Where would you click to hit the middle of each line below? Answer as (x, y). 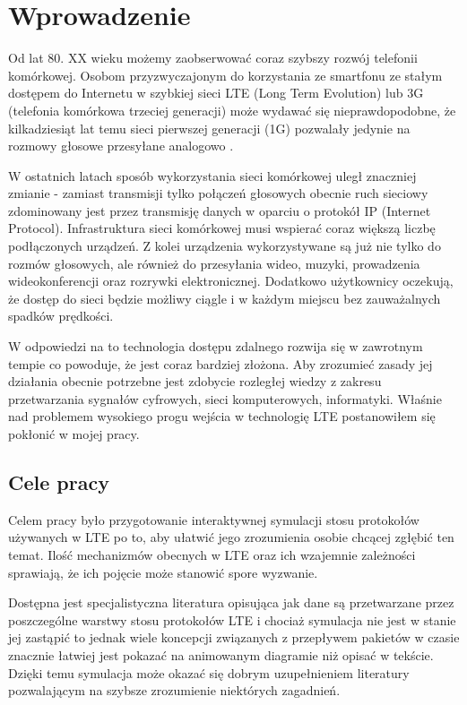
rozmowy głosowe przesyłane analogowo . (121, 146)
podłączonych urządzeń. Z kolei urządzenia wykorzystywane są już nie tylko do (225, 246)
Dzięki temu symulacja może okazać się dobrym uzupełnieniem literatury (209, 672)
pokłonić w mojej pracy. (74, 434)
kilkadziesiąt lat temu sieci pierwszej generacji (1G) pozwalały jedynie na (209, 128)
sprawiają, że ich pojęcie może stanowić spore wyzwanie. (163, 572)
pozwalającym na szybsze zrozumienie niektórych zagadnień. (174, 690)
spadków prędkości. (61, 316)
